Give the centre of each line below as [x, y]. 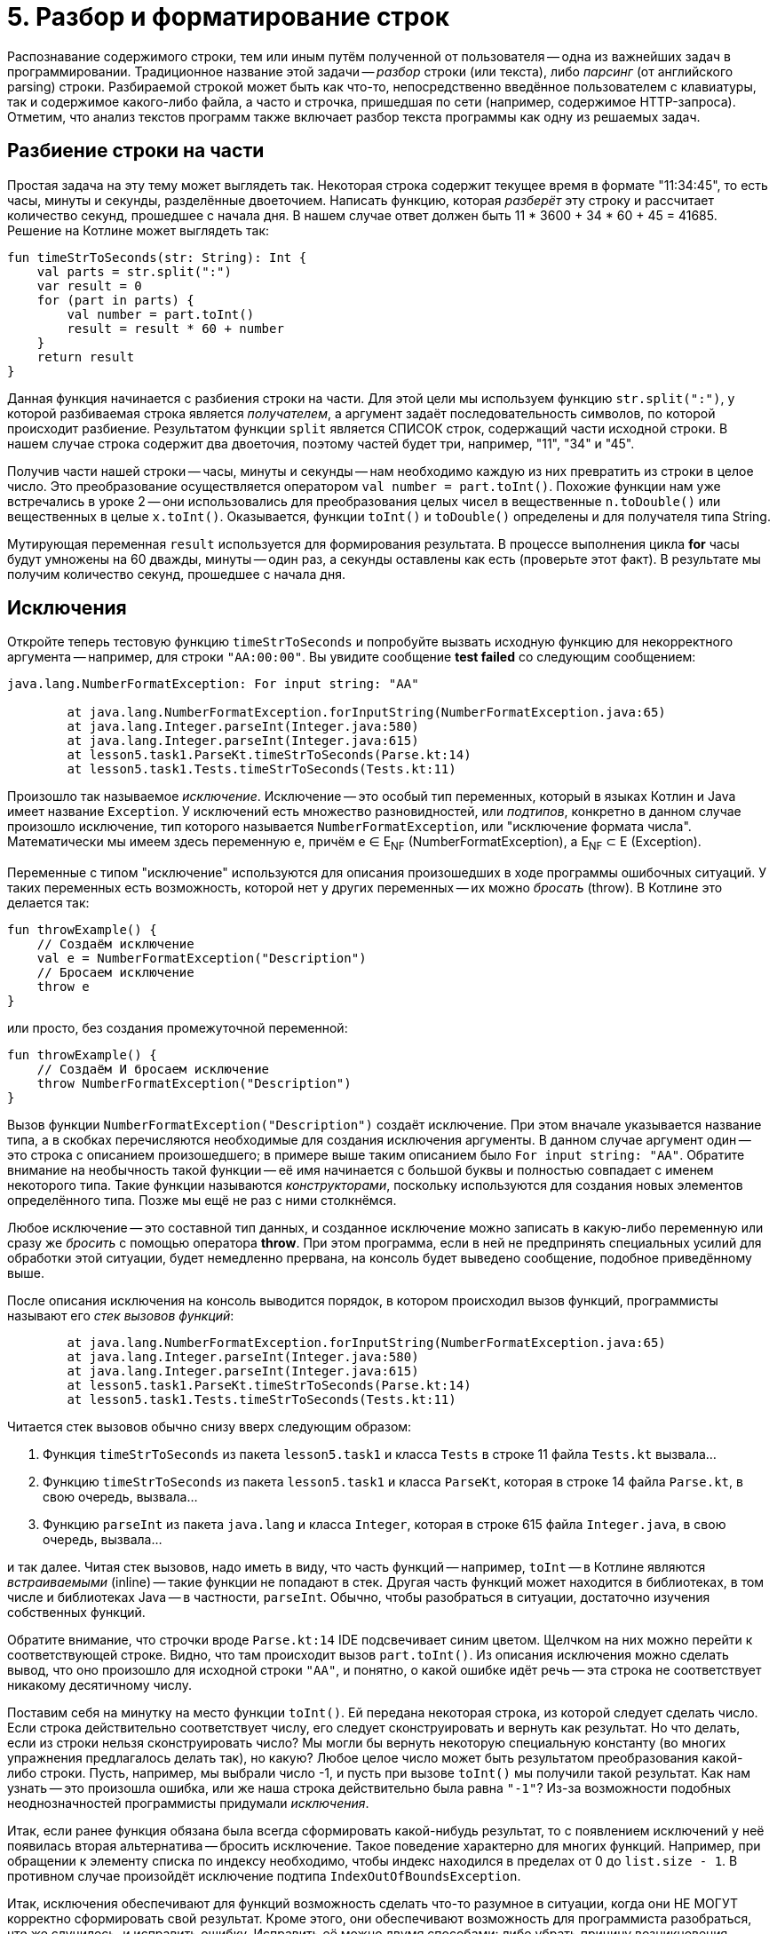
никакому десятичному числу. [99, 1685]
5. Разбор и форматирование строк [229, 17]
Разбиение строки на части [136, 151]
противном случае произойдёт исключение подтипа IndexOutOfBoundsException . [264, 1876]
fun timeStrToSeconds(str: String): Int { [157, 257]
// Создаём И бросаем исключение [153, 1070]
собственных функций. [76, 1613]
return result [86, 357]
